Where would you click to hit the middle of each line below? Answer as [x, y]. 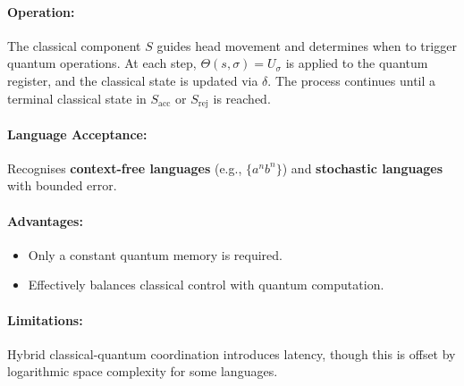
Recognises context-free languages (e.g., [125, 168]
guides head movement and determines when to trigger [307, 45]
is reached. [242, 98]
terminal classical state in [77, 98]
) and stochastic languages [363, 168]
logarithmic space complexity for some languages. [143, 371]
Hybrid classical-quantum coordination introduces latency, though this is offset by [232, 353]
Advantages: [45, 220]
